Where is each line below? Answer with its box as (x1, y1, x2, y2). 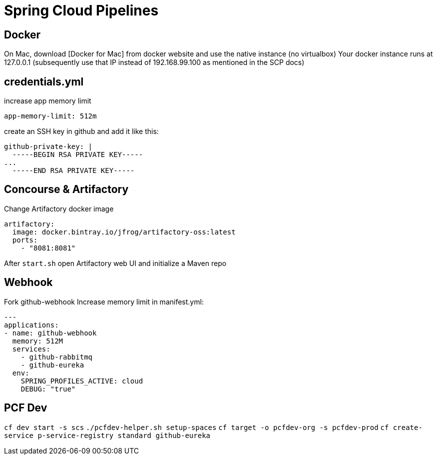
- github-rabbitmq (20, 352, 93, 361)
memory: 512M (12, 336, 63, 345)
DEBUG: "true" (20, 384, 76, 393)
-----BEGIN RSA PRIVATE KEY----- (12, 150, 143, 159)
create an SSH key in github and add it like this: (4, 127, 159, 136)
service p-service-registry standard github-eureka (4, 431, 211, 439)
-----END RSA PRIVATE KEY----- (12, 166, 135, 175)
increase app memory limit (4, 96, 91, 105)
